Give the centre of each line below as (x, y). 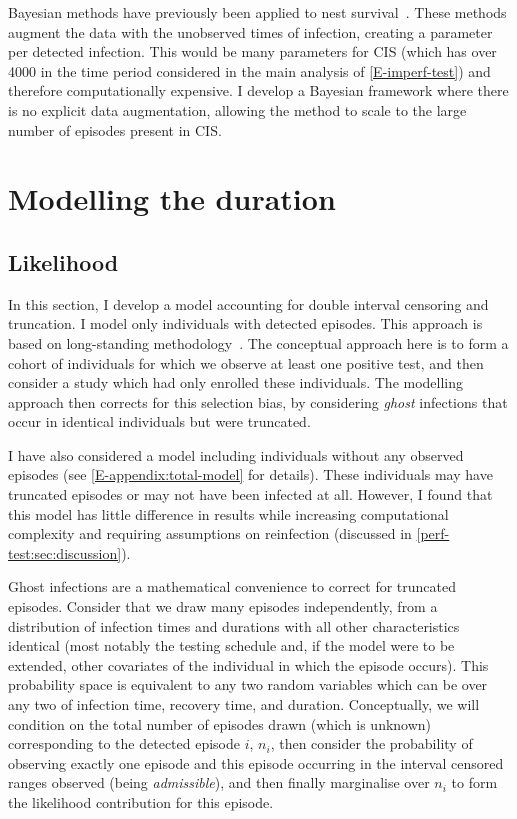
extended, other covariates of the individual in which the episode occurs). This (248, 664)
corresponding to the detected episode (124, 743)
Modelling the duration (172, 198)
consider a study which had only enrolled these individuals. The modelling (236, 382)
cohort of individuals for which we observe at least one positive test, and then (246, 362)
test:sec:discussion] (65, 552)
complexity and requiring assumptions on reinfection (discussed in (210, 533)
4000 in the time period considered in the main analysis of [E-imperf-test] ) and (249, 70)
